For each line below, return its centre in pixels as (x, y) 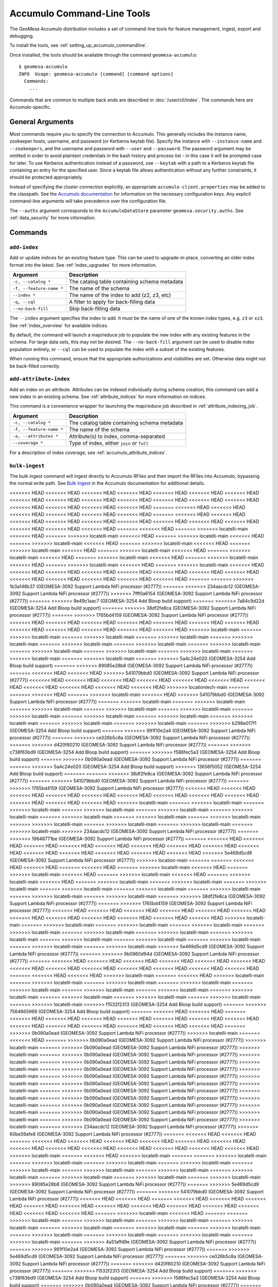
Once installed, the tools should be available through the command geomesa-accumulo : (103, 55)
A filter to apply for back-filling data (112, 302)
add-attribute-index (40, 379)
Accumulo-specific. (30, 107)
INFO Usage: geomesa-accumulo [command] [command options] (96, 74)
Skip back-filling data (94, 309)
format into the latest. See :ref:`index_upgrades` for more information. (83, 265)
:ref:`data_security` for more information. (53, 218)
